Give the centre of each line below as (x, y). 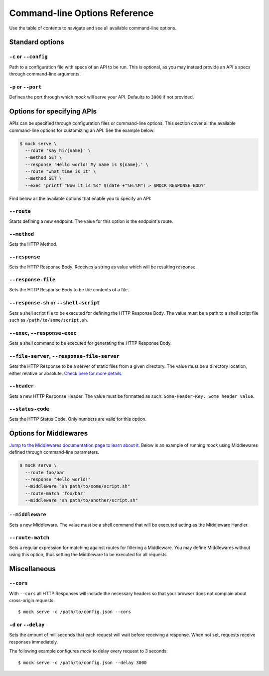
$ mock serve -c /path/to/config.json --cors (75, 612)
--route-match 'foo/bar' (55, 493)
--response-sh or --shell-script (55, 303)
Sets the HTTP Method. (33, 244)
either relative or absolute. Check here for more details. (66, 373)
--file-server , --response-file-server (64, 356)
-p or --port (25, 86)
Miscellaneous (32, 569)
